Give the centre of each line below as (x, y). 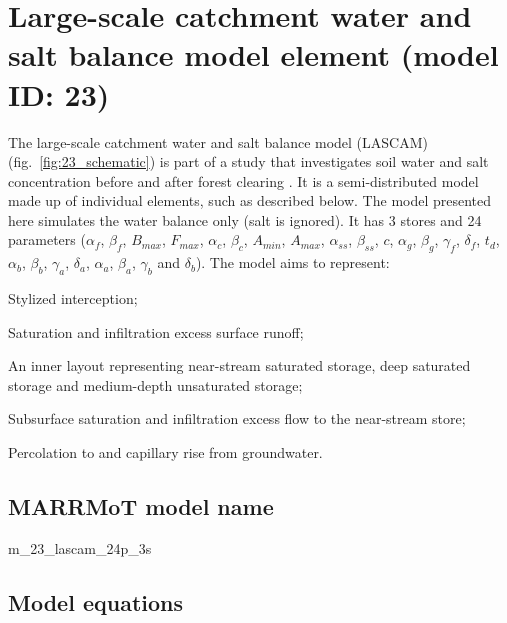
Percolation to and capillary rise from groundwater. (165, 452)
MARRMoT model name (141, 506)
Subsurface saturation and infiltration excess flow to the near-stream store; (237, 418)
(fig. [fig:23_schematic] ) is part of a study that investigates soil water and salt (248, 161)
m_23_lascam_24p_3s (80, 547)
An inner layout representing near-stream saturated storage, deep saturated (239, 365)
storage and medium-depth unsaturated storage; (155, 384)
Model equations (95, 601)
